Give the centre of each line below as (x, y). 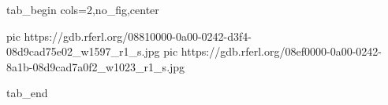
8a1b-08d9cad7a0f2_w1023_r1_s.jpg (96, 66)
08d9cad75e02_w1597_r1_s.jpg (83, 51)
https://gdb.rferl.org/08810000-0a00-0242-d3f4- (138, 36)
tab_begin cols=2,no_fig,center (83, 9)
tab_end (27, 93)
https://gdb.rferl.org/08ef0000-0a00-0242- (281, 51)
